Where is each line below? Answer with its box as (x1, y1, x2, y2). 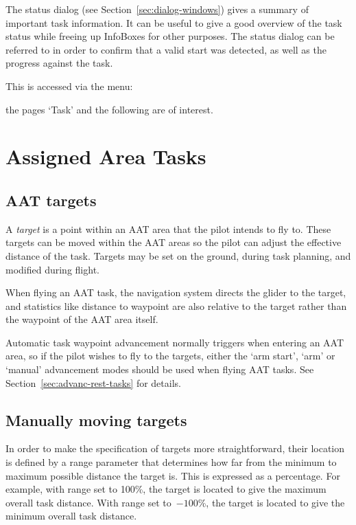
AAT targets (5, 189, 97, 210)
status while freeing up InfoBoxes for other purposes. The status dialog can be (5, 29, 335, 43)
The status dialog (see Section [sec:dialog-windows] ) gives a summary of (5, 2, 309, 16)
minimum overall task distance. (5, 509, 137, 523)
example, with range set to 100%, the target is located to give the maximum (5, 482, 327, 496)
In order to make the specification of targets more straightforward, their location (5, 441, 345, 456)
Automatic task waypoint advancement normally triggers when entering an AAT (5, 335, 344, 349)
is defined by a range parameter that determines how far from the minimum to (5, 455, 337, 469)
